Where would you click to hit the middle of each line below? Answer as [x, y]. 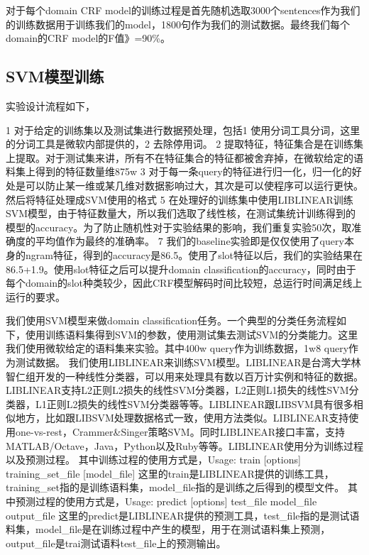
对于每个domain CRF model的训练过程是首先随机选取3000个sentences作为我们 [183, 10]
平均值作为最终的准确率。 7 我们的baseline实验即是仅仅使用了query [189, 241]
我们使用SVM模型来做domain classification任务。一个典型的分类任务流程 [171, 320]
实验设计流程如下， [50, 105]
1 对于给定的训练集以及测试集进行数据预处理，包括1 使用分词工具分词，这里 [183, 130]
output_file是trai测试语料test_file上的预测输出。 [116, 543]
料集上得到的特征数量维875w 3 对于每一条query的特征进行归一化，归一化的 [179, 171]
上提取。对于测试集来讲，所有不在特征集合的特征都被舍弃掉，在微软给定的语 [184, 157]
